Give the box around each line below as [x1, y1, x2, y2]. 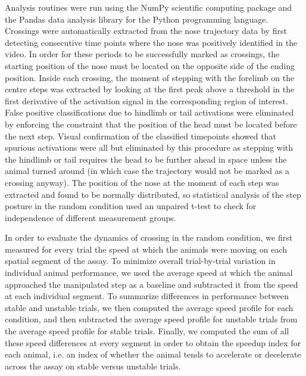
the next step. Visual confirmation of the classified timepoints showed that [5, 129, 276, 142]
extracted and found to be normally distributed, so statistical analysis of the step [5, 188, 301, 200]
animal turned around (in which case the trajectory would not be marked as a [5, 164, 289, 177]
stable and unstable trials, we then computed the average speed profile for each [5, 301, 293, 313]
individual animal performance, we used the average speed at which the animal [5, 266, 293, 279]
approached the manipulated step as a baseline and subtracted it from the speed [5, 278, 298, 290]
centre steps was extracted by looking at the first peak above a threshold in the [5, 83, 295, 95]
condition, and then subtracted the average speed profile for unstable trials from [5, 313, 298, 325]
